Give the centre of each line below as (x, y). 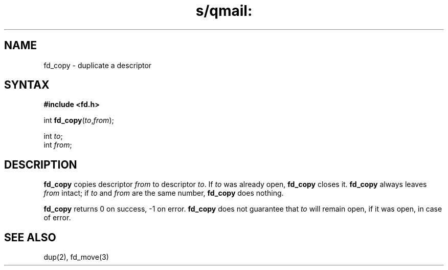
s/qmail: (224, 11)
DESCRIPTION (41, 164)
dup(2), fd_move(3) (76, 257)
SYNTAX (27, 85)
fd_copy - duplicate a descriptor (98, 65)
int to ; (53, 136)
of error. (57, 218)
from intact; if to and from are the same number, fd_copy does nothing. (164, 193)
